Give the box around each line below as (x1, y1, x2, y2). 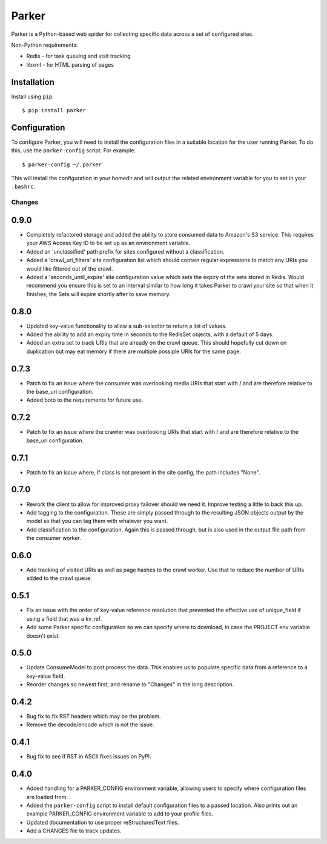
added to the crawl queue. (26, 575, 92, 582)
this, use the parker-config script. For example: (11, 147, 136, 154)
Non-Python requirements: (11, 41, 78, 49)
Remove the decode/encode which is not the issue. (26, 721, 154, 728)
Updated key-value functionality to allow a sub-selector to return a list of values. (26, 322, 227, 329)
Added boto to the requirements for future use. (26, 396, 144, 403)
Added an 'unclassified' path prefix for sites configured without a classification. (26, 248, 225, 255)
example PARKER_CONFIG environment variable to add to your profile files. (26, 810, 214, 817)
